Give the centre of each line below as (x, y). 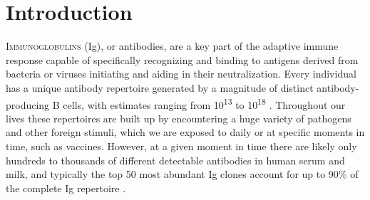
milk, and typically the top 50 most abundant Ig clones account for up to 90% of (182, 174)
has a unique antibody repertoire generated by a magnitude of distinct (160, 87)
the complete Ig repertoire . (66, 188)
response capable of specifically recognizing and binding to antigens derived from (182, 59)
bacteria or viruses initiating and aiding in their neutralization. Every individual (181, 74)
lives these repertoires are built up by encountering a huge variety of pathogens (179, 118)
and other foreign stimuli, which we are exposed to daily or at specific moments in (185, 132)
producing (28, 104)
